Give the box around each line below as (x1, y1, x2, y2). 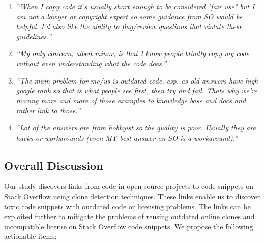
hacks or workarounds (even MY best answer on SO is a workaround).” (16, 132, 238, 143)
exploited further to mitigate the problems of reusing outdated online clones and (4, 211, 255, 222)
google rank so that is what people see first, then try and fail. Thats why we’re (16, 85, 257, 96)
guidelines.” (16, 31, 51, 41)
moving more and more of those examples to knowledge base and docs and (16, 95, 246, 105)
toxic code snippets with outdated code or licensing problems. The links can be (4, 201, 251, 211)
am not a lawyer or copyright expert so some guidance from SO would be (16, 11, 243, 21)
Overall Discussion (4, 157, 103, 173)
